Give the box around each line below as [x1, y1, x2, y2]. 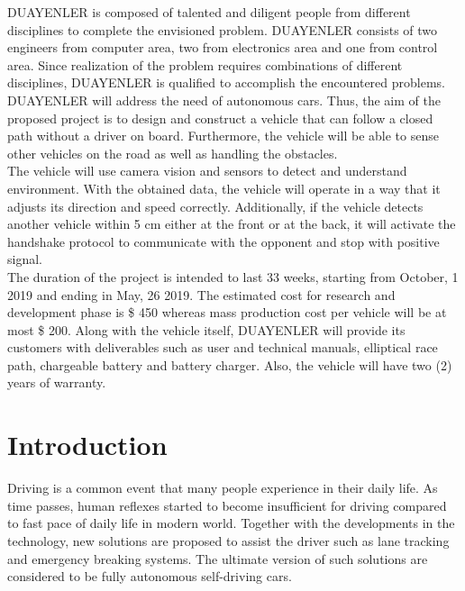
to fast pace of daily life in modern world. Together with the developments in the [7, 514, 455, 532]
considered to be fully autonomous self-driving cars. [7, 567, 292, 586]
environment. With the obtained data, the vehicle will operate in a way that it [7, 178, 441, 197]
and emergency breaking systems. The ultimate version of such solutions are [7, 549, 428, 568]
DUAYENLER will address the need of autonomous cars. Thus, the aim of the [7, 90, 441, 109]
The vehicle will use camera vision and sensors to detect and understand [7, 161, 407, 180]
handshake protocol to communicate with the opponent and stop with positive [7, 232, 440, 250]
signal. [7, 250, 42, 268]
